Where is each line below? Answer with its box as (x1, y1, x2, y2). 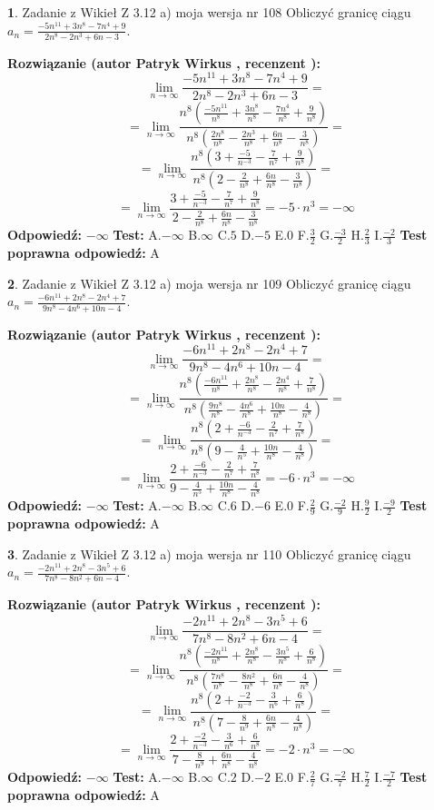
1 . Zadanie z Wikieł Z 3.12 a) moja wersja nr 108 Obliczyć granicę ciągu (7, 3, 411, 21)
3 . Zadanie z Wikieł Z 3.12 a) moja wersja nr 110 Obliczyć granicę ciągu (7, 544, 411, 563)
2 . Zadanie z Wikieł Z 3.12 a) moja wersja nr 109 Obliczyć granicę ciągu (7, 273, 411, 292)
